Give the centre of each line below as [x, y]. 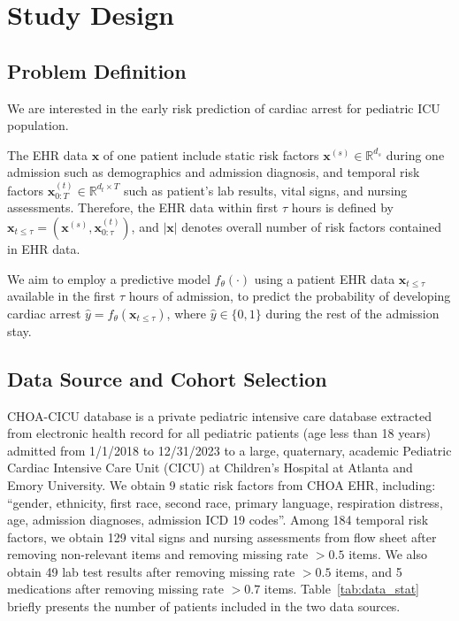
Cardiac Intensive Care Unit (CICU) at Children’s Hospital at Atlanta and [210, 468]
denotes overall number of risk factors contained [311, 226]
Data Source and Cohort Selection [167, 378]
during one [415, 154]
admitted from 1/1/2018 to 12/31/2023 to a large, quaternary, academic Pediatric [229, 450]
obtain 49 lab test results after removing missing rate [151, 571]
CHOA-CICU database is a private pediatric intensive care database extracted [219, 415]
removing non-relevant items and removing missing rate [158, 554]
